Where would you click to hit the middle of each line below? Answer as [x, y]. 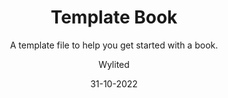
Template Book [114, 17]
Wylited [114, 64]
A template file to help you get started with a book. [114, 45]
